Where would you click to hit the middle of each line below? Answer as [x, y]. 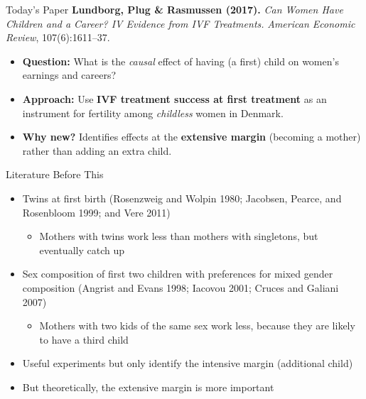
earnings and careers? [69, 75]
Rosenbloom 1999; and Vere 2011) [96, 212]
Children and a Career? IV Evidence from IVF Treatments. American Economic [181, 23]
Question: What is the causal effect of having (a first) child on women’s [181, 61]
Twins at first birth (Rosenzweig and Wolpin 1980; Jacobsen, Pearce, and [182, 198]
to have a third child [84, 339]
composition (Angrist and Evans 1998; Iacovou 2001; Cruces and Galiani [181, 287]
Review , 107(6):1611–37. [58, 37]
